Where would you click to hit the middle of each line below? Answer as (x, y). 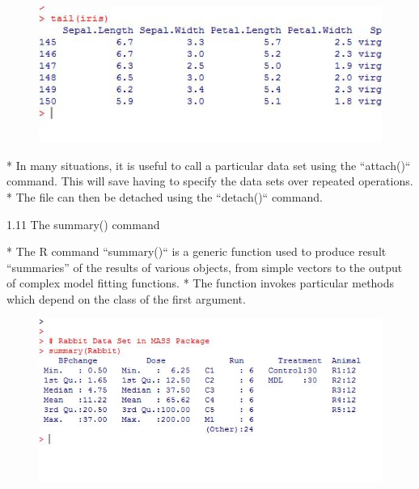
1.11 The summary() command (83, 224)
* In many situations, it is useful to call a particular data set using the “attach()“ (209, 165)
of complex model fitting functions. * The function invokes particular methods (201, 283)
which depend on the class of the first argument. (126, 298)
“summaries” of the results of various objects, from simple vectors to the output (205, 267)
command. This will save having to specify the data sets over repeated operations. (210, 181)
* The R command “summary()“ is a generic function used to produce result (197, 251)
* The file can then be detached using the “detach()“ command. (165, 196)
